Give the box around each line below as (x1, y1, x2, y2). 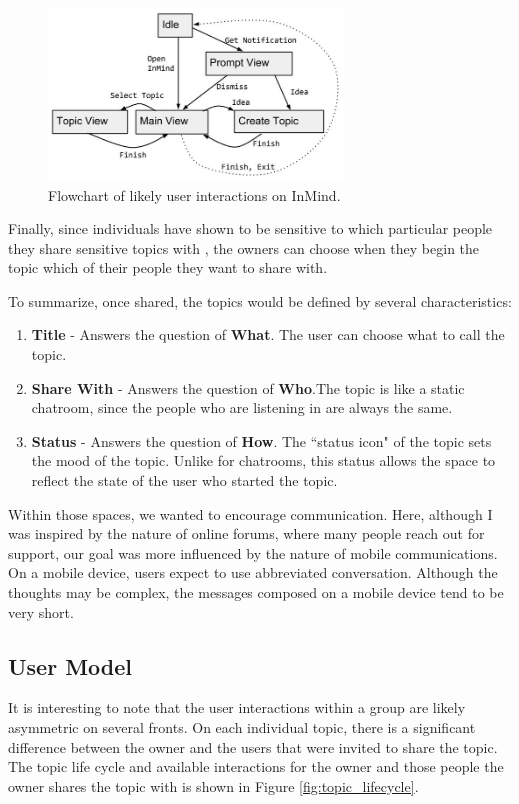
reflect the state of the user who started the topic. (31, 470, 338, 491)
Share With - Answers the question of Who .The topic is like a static (31, 377, 465, 398)
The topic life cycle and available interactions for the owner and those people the (8, 756, 504, 777)
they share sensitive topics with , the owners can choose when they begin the (8, 237, 480, 258)
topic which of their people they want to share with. (8, 257, 328, 278)
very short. (8, 601, 74, 622)
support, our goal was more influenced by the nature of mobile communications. (8, 542, 498, 563)
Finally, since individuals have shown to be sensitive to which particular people (8, 218, 493, 239)
